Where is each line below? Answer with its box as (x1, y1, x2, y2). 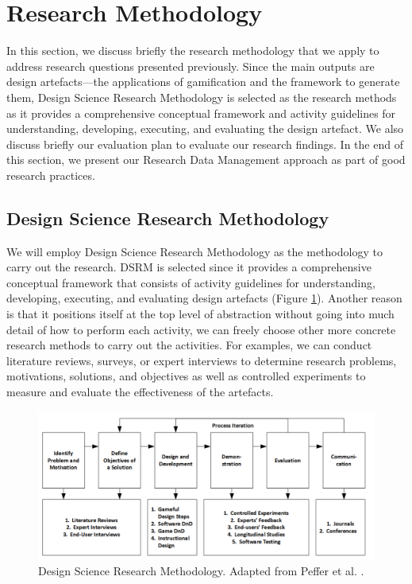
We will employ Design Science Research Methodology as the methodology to (6, 243, 383, 259)
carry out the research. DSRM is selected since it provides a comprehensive (6, 259, 372, 275)
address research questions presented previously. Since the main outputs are (6, 57, 375, 74)
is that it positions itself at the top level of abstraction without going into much (6, 306, 395, 322)
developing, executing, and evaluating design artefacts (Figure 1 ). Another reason (6, 290, 402, 306)
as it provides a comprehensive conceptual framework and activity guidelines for (6, 104, 396, 121)
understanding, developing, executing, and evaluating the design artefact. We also (6, 120, 404, 137)
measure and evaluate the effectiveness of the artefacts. (6, 383, 274, 400)
